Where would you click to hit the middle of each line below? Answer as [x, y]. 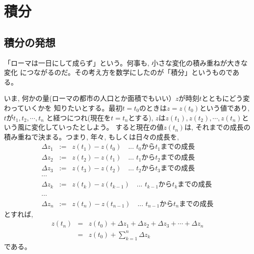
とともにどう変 [226, 98]
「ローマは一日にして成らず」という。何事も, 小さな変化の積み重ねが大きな [126, 62]
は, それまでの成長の [217, 127]
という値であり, [224, 107]
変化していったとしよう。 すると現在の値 [97, 127]
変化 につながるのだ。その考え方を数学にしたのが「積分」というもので [118, 72]
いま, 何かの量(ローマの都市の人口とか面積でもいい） [90, 98]
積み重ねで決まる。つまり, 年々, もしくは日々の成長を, [91, 136]
